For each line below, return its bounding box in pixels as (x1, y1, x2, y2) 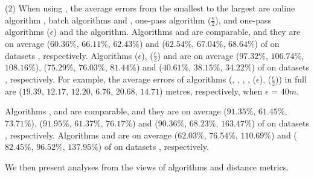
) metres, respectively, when (159, 84, 263, 97)
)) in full (275, 73, 307, 85)
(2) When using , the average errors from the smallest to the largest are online (5, 2, 295, 14)
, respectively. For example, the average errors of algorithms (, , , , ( (5, 73, 257, 85)
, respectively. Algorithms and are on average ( (5, 128, 178, 141)
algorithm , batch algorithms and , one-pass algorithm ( (5, 13, 211, 26)
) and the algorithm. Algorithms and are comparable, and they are (53, 25, 301, 38)
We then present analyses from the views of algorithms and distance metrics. (5, 160, 289, 173)
